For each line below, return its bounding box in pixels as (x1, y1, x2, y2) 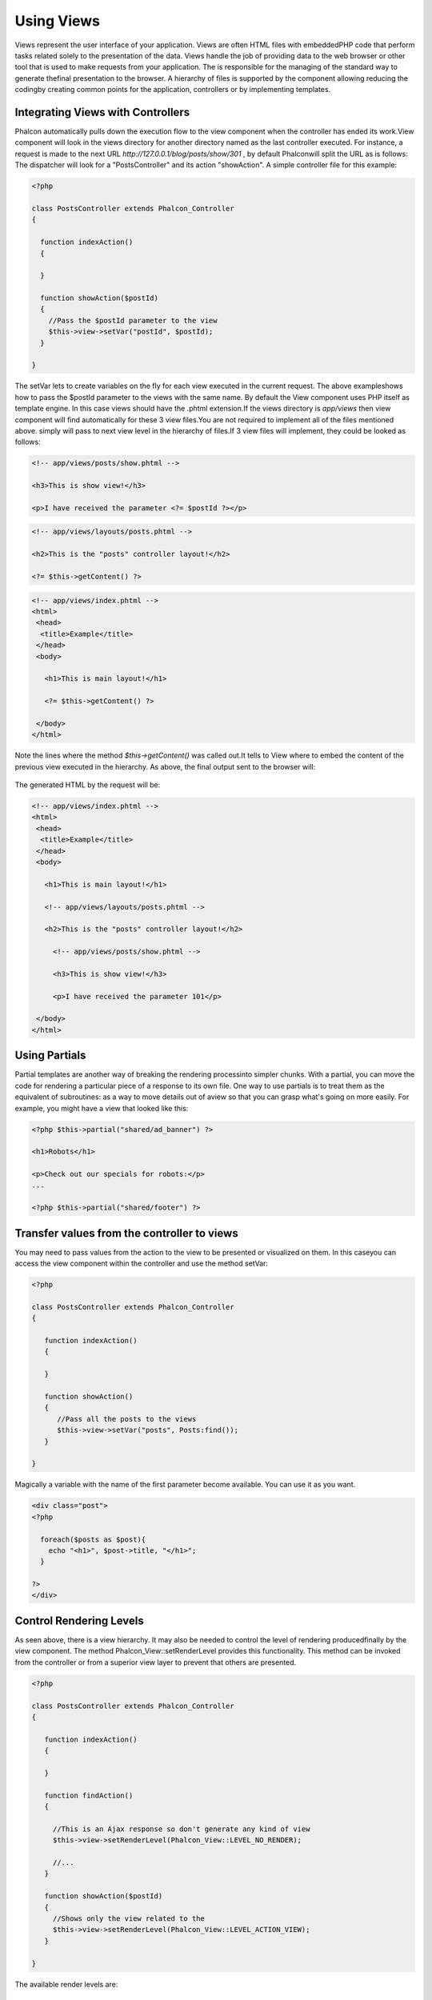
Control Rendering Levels (14, 1614, 144, 1627)
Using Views (14, 12, 100, 30)
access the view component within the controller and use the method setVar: (14, 1258, 268, 1268)
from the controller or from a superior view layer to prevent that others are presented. (14, 1657, 297, 1667)
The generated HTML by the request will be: (14, 780, 161, 790)
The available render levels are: (14, 1979, 118, 1989)
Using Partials (14, 1049, 86, 1062)
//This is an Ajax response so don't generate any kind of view (52, 1824, 310, 1834)
